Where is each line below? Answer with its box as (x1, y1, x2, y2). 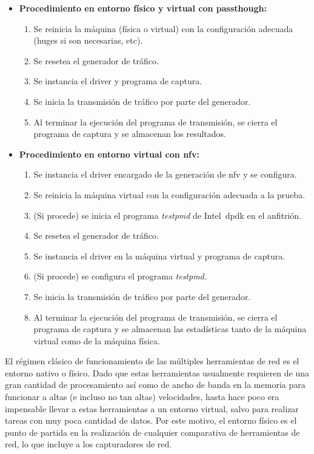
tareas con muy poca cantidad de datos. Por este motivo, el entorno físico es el (5, 414, 297, 427)
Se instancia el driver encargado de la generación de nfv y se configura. (33, 168, 297, 181)
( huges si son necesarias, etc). (33, 34, 143, 47)
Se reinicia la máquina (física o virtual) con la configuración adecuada (33, 22, 293, 35)
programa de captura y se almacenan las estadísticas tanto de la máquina (33, 322, 307, 335)
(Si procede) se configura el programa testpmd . (33, 270, 207, 282)
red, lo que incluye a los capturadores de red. (5, 438, 172, 450)
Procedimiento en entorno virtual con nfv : (19, 147, 199, 160)
